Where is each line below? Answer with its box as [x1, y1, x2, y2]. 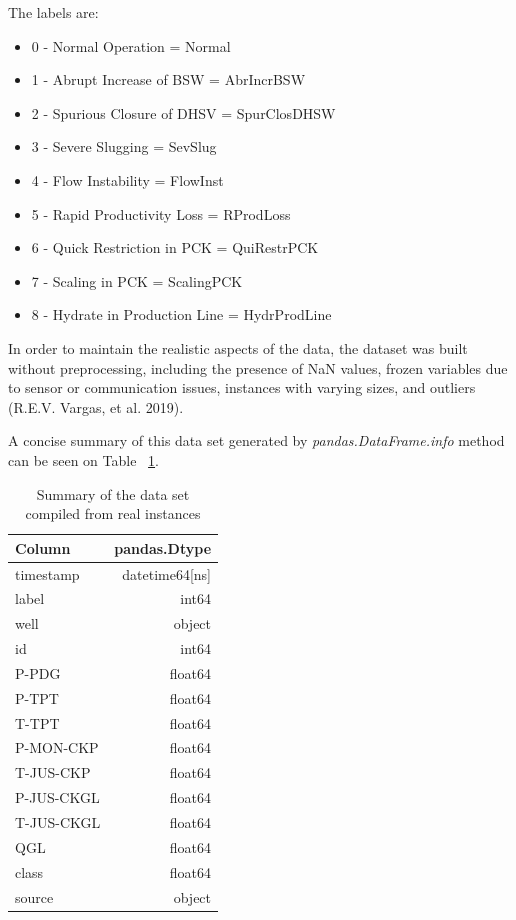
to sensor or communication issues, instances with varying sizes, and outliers [8, 377, 476, 398]
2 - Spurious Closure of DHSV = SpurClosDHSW [31, 102, 336, 123]
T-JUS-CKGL [15, 811, 101, 832]
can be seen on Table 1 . [8, 449, 159, 470]
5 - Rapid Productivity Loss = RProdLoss [31, 203, 291, 224]
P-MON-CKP [15, 737, 99, 758]
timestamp [15, 563, 80, 584]
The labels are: [8, 2, 99, 22]
